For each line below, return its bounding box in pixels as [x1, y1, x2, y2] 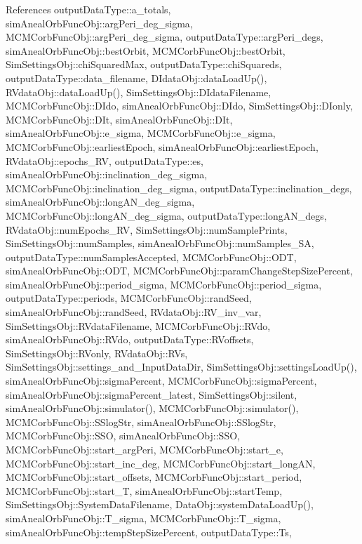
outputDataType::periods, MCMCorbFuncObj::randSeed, [6, 291, 252, 305]
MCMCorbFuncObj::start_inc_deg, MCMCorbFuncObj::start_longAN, [6, 456, 316, 470]
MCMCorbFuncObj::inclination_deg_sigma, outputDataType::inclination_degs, [6, 180, 352, 195]
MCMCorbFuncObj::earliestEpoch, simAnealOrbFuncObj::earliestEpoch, [6, 139, 319, 154]
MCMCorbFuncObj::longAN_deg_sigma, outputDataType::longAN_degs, [6, 208, 327, 223]
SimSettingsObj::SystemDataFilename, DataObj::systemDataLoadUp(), [6, 497, 314, 512]
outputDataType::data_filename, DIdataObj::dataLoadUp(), [6, 70, 267, 85]
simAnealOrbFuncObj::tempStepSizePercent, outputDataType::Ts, [6, 524, 292, 539]
